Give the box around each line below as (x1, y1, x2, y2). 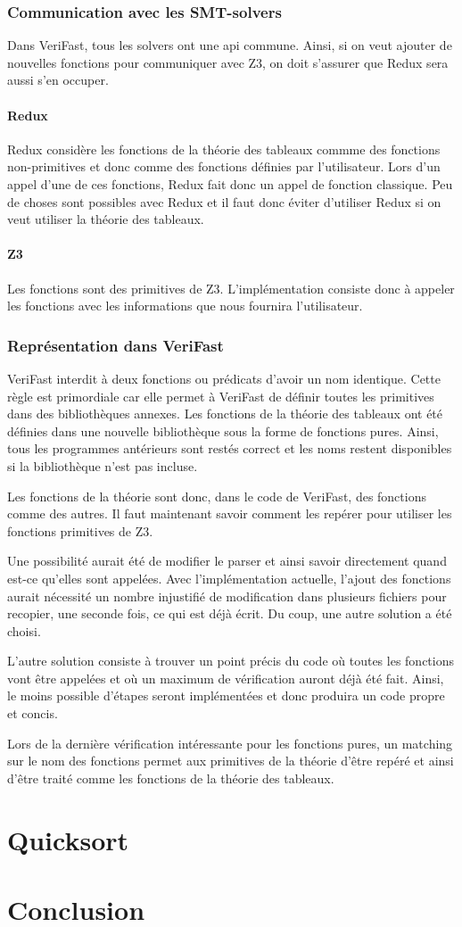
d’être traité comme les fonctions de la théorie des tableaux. (7, 768, 334, 787)
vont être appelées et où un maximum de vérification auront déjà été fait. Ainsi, (7, 668, 444, 687)
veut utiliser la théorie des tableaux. (7, 210, 204, 228)
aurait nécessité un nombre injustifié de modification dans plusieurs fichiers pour (7, 586, 447, 605)
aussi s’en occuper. (7, 70, 109, 89)
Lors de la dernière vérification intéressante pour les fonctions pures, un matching (7, 733, 453, 752)
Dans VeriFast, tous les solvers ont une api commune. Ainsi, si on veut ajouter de (7, 36, 452, 54)
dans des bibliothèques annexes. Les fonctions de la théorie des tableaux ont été (7, 404, 443, 423)
